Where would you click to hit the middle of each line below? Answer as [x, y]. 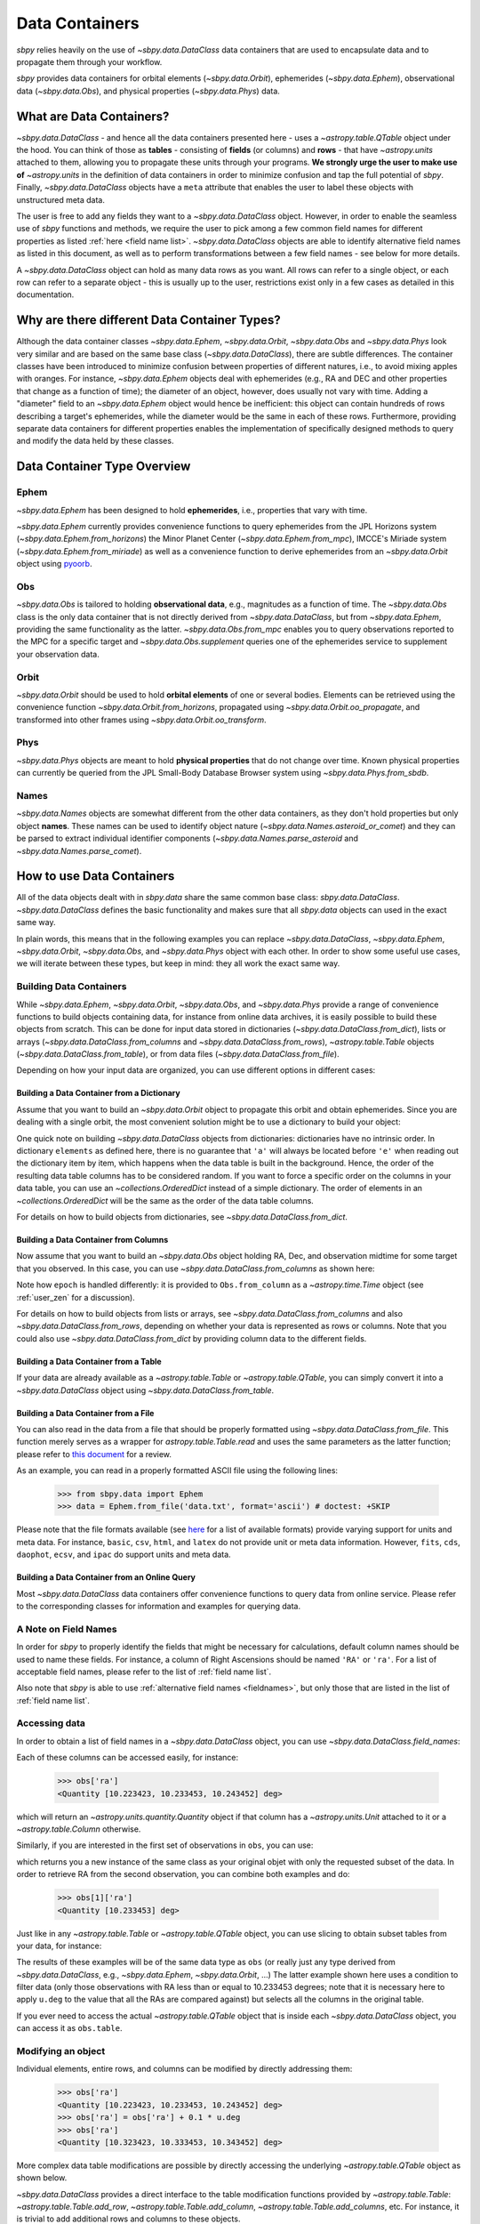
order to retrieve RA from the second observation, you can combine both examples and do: [183, 1874]
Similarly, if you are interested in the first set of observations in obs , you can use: [165, 1845]
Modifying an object [61, 2051]
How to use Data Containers [96, 876]
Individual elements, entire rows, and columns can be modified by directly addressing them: [184, 2069]
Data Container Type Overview [104, 467]
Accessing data [51, 1723]
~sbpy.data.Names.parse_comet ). [79, 850]
